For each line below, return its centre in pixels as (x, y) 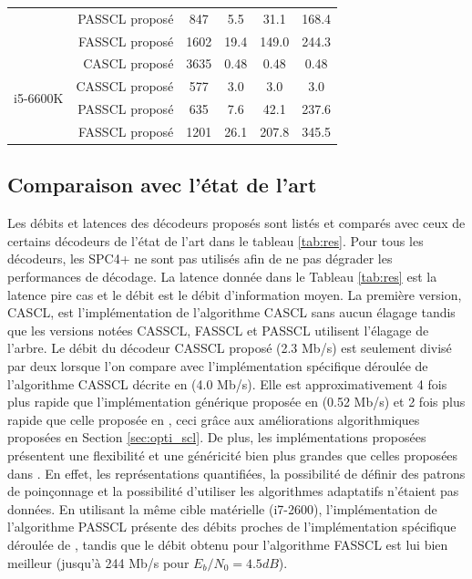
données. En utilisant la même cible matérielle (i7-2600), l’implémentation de (222, 508)
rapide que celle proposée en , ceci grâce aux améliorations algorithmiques (214, 419)
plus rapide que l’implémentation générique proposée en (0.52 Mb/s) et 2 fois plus (236, 402)
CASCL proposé (128, 63)
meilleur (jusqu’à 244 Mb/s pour (98, 562)
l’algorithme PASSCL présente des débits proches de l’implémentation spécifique (232, 527)
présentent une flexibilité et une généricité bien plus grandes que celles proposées (233, 455)
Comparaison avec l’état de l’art (162, 185)
